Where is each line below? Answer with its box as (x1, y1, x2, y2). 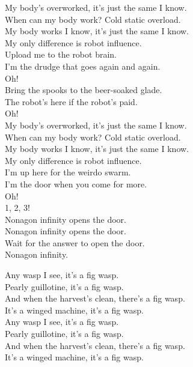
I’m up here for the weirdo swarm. (5, 166, 131, 178)
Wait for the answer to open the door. (5, 236, 145, 249)
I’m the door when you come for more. (5, 177, 147, 190)
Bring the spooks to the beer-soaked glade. (5, 83, 162, 96)
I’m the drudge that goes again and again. (5, 59, 161, 72)
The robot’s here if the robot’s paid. (5, 95, 138, 108)
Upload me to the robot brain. (5, 48, 117, 61)
